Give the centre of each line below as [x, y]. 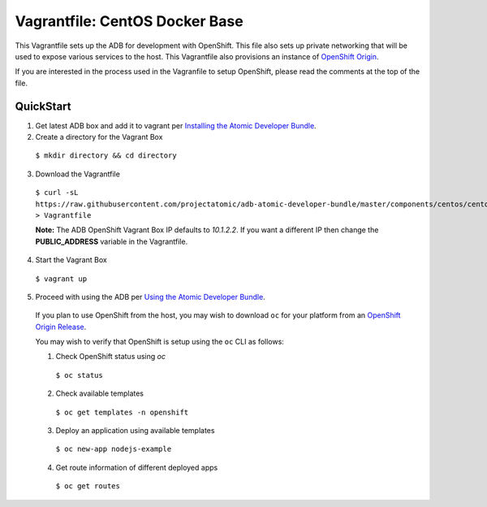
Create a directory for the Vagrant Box [99, 137]
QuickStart [43, 106]
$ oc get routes [88, 486]
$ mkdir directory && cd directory [106, 156]
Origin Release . [61, 327]
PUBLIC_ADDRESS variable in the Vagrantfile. [112, 241]
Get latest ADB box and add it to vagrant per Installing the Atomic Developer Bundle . [176, 125]
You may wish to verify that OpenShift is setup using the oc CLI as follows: [159, 342]
